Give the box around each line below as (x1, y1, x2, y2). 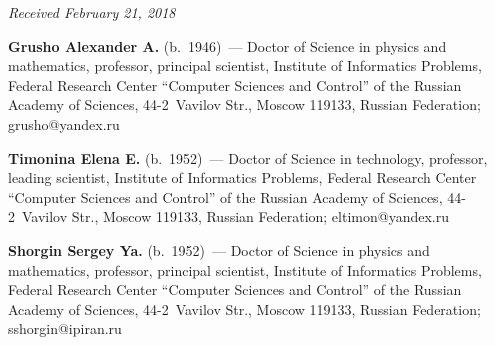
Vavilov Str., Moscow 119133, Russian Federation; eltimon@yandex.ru (21, 206, 449, 227)
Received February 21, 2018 (8, 2, 176, 22)
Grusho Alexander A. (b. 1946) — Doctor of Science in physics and (8, 35, 447, 56)
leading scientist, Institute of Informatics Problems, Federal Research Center (8, 167, 477, 188)
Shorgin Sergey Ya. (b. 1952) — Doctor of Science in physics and (8, 239, 430, 260)
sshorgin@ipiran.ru (8, 318, 122, 339)
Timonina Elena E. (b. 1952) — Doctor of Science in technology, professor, (8, 147, 488, 168)
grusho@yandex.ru (8, 113, 120, 134)
